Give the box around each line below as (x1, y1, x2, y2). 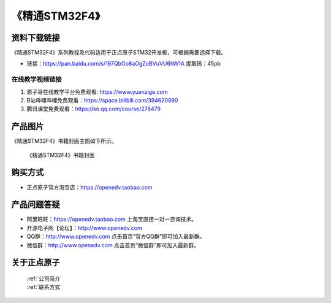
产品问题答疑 (11, 199, 60, 210)
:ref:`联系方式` (26, 283, 63, 291)
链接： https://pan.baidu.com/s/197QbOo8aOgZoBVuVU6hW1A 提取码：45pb (26, 60, 221, 67)
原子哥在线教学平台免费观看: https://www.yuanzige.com (26, 88, 168, 95)
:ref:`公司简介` (26, 275, 63, 282)
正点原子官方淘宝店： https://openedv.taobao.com (26, 183, 153, 191)
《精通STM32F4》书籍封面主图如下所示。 (11, 137, 118, 145)
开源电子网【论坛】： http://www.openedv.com (26, 224, 142, 231)
